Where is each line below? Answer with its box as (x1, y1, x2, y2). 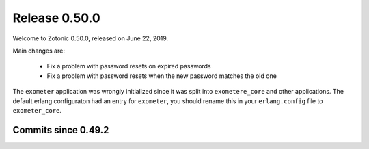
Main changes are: (12, 46, 65, 55)
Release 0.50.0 (12, 10, 100, 25)
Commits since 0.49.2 (12, 124, 109, 136)
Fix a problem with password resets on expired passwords (46, 62, 211, 70)
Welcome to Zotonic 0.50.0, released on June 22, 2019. (12, 34, 169, 42)
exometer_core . (12, 106, 61, 114)
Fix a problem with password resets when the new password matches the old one (46, 72, 277, 80)
